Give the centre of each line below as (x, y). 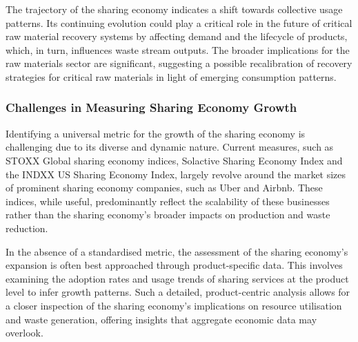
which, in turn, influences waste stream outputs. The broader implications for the (178, 49)
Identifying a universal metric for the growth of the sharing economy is (156, 133)
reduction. (27, 228)
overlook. (24, 333)
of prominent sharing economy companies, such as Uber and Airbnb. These (164, 188)
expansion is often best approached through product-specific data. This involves (174, 265)
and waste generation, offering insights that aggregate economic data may (161, 319)
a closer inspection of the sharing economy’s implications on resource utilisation (174, 305)
